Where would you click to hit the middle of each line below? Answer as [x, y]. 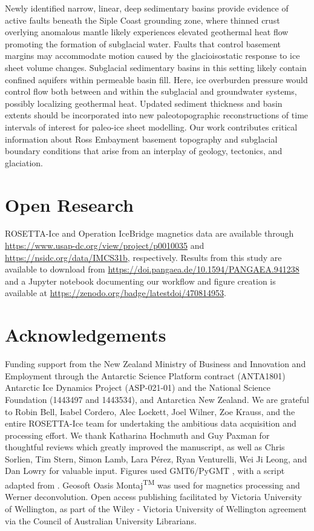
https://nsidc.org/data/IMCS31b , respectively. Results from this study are [143, 257]
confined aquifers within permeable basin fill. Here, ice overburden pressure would [156, 79]
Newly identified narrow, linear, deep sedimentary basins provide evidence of [147, 8]
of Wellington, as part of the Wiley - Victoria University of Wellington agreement [156, 508]
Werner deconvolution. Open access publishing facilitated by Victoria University [153, 497]
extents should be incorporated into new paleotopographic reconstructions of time [157, 115]
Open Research [69, 204]
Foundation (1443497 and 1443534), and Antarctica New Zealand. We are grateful [157, 399]
